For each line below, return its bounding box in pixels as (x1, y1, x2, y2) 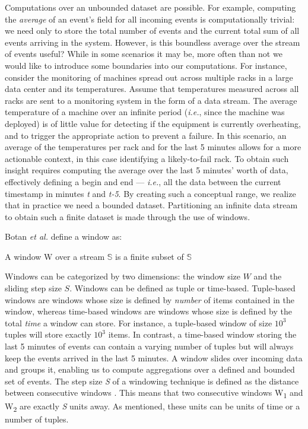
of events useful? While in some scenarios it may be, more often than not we (5, 47, 282, 60)
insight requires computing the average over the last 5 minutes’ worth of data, (5, 164, 288, 176)
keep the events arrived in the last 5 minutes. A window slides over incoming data (5, 351, 303, 364)
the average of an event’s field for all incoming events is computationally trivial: (5, 12, 295, 25)
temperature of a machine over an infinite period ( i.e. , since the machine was (5, 106, 285, 118)
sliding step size (5, 282, 62, 294)
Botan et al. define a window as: (5, 230, 122, 243)
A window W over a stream (5, 250, 105, 262)
